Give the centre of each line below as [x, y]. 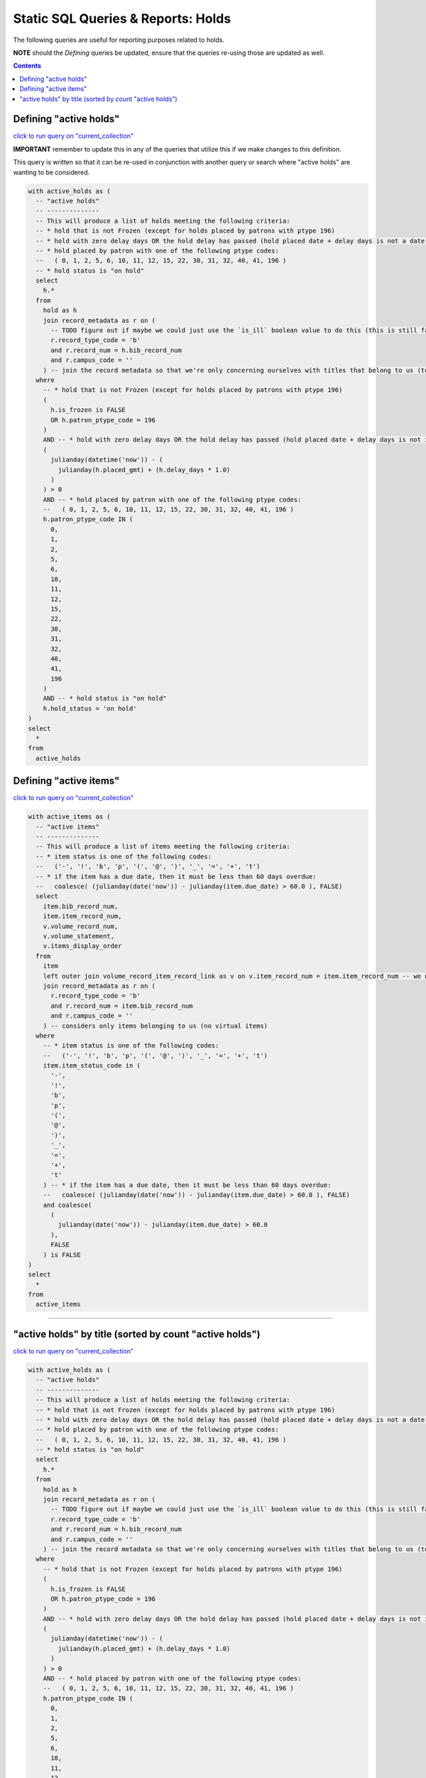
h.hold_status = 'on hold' [90, 708]
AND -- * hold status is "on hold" [105, 698]
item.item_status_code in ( [92, 1066]
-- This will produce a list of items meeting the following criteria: [163, 847]
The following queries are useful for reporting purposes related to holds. [119, 40]
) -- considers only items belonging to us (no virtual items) [155, 1026]
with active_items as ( [70, 817]
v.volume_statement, [79, 936]
